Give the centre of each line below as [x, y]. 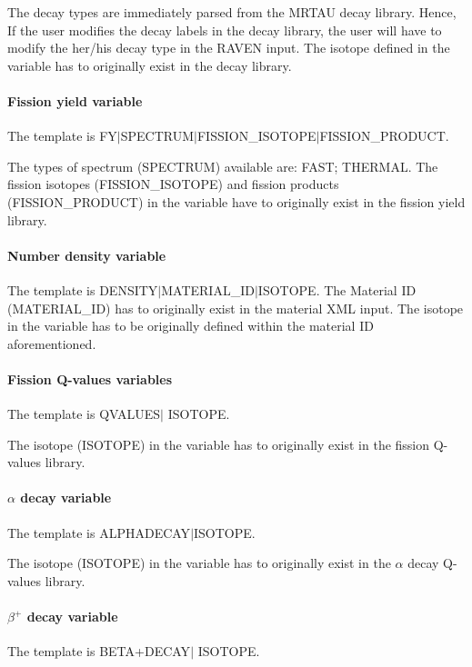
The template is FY [62, 136]
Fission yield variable [75, 100]
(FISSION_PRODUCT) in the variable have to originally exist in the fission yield [236, 201]
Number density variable [87, 255]
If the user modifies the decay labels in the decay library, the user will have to [225, 30]
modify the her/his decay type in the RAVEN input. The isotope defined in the [229, 48]
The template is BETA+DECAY [99, 651]
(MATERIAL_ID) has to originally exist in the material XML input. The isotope [236, 308]
